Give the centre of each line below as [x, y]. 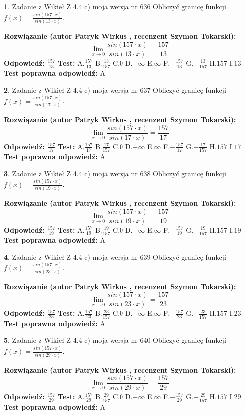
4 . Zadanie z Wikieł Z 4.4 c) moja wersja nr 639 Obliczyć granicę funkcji [115, 256]
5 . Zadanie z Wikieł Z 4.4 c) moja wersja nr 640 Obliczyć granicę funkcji [115, 340]
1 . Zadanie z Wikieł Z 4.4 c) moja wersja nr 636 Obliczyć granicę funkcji [115, 6]
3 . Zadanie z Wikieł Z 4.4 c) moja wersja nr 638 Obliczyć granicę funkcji [115, 173]
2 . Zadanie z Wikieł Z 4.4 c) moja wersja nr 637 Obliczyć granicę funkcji [115, 90]
